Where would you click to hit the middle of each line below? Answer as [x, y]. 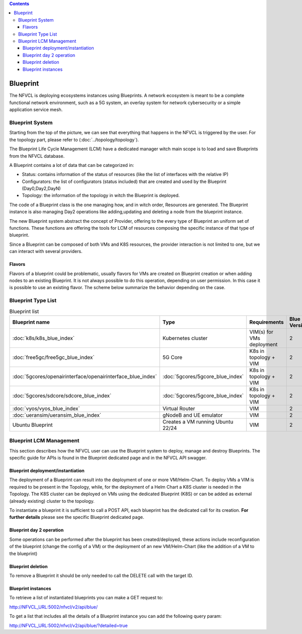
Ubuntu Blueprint [32, 425]
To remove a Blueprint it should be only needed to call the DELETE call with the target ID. [101, 575]
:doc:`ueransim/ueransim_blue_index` [57, 415]
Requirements [267, 322]
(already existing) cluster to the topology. [52, 501]
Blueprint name [31, 322]
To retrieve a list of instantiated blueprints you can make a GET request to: [86, 598]
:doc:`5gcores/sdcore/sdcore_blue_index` [62, 396]
